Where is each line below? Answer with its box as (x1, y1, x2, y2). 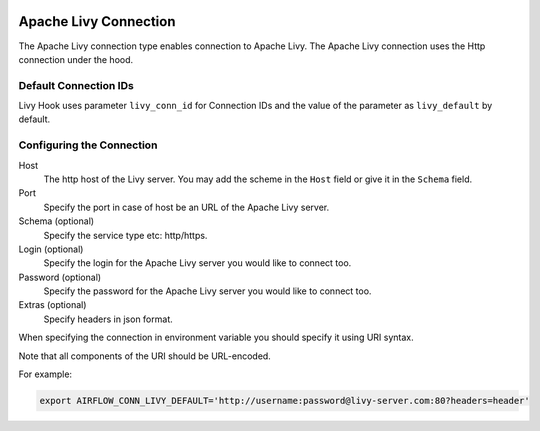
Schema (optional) (18, 215, 95, 227)
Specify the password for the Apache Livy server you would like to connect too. (43, 285, 372, 297)
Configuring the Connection (18, 138, 158, 152)
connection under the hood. (18, 53, 134, 65)
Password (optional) (18, 271, 102, 283)
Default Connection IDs (18, 78, 134, 92)
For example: (18, 368, 73, 380)
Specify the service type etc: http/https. (43, 229, 208, 241)
